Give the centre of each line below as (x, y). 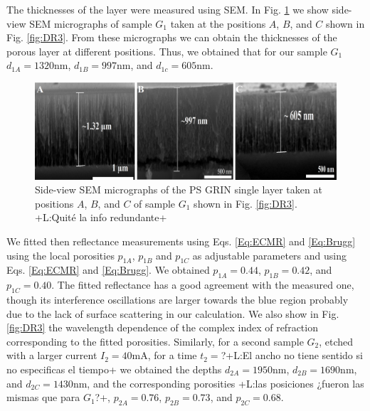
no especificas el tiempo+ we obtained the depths (114, 369)
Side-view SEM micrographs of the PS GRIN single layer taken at (179, 190)
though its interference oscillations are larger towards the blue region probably (178, 299)
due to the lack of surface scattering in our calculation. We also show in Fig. (173, 313)
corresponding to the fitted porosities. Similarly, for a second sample (155, 341)
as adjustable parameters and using (269, 255)
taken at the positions (218, 23)
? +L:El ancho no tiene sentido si (292, 355)
